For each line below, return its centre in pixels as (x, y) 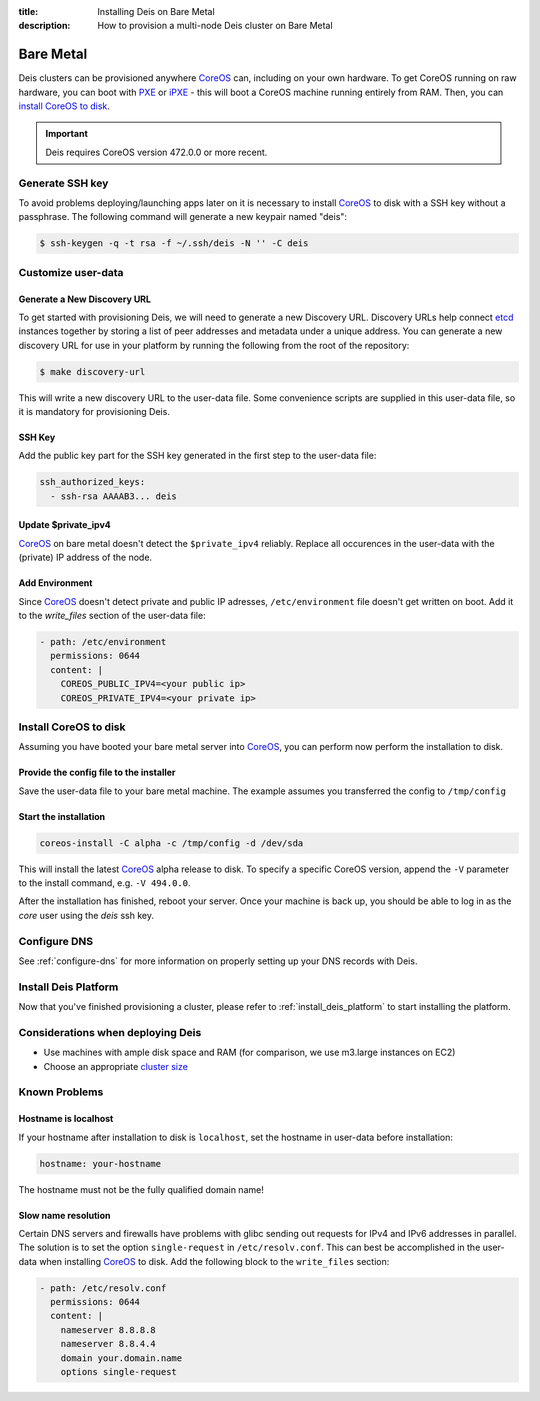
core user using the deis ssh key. (86, 915)
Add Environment (55, 583)
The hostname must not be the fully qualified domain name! (141, 1189)
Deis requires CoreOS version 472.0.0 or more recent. (156, 152)
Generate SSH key (63, 183)
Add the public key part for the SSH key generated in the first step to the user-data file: (197, 456)
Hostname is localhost (66, 1119)
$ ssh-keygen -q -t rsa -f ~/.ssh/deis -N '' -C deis (174, 243)
